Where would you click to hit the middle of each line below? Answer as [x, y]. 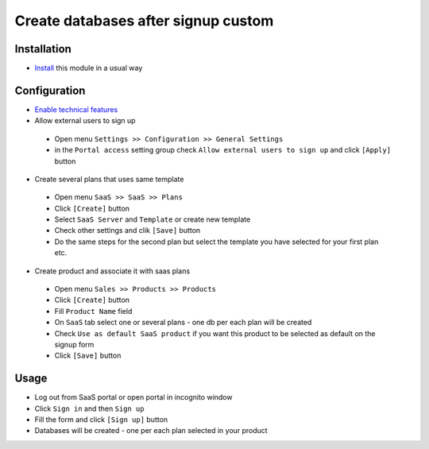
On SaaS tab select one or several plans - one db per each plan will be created [183, 323]
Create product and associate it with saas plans [112, 271]
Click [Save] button [88, 356]
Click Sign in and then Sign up [89, 408]
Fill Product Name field [93, 311]
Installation [43, 49]
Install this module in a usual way [89, 68]
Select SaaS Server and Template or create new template [153, 219]
